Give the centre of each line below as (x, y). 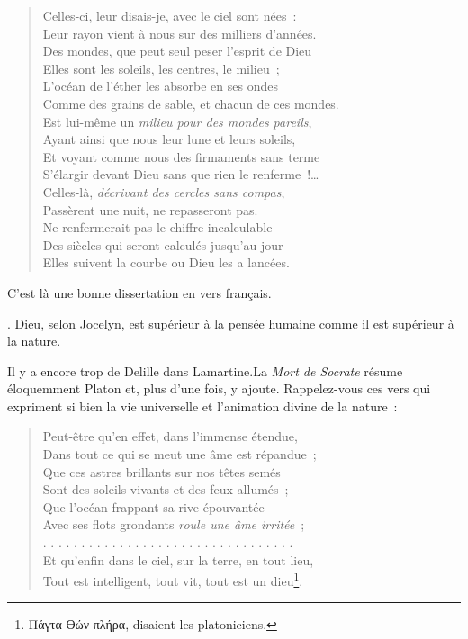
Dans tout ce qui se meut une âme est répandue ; (180, 454)
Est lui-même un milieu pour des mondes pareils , (177, 121)
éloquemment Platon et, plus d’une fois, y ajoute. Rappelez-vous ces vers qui (219, 388)
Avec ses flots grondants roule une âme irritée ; (174, 524)
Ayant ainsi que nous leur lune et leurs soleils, (169, 139)
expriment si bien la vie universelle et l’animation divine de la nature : (202, 405)
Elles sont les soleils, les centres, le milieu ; (161, 68)
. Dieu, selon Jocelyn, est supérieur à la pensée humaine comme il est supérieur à (231, 323)
